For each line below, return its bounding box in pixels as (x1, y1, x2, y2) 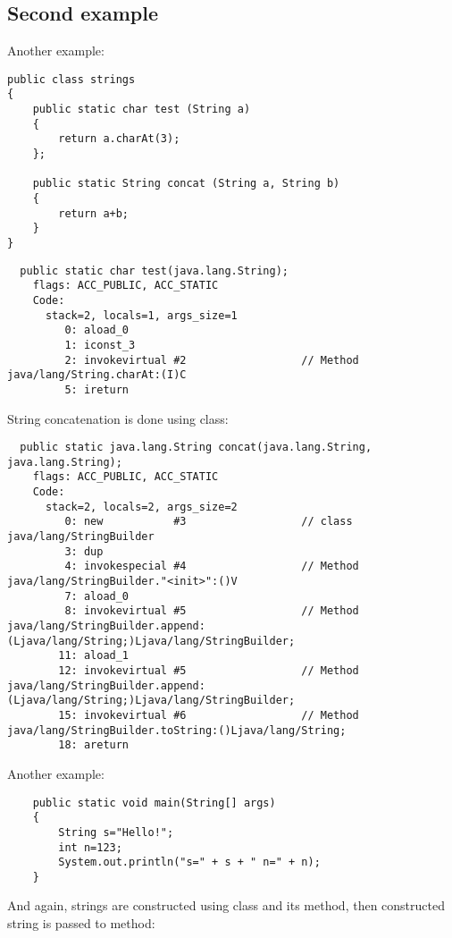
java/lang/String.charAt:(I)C (7, 368, 187, 382)
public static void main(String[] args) (32, 796, 276, 809)
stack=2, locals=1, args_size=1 (45, 308, 238, 322)
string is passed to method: (7, 914, 155, 933)
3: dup (64, 545, 104, 558)
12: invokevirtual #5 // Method (58, 664, 359, 678)
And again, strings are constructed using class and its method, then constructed (7, 896, 445, 915)
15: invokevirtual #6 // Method (58, 708, 359, 722)
